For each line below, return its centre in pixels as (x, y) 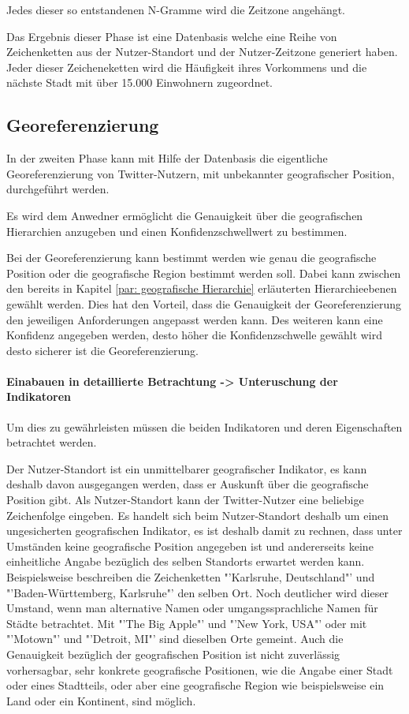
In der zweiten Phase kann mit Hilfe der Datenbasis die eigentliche (167, 158)
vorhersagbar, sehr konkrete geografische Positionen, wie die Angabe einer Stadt (200, 669)
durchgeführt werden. (58, 189)
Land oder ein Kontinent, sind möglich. (101, 700)
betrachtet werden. (52, 442)
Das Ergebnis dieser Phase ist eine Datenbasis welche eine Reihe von (172, 36)
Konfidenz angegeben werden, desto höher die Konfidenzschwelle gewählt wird (195, 335)
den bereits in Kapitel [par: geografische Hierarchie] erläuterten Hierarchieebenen (202, 288)
